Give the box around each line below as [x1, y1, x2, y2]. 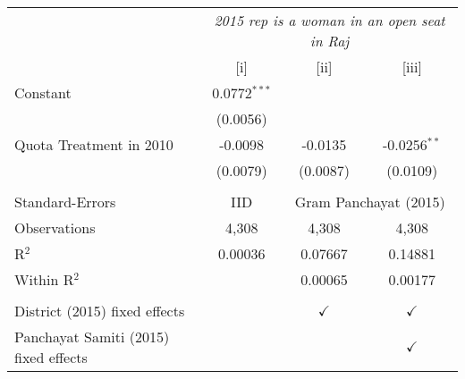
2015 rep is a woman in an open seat [214, 10, 445, 30]
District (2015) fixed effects [14, 300, 185, 321]
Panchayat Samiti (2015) [14, 326, 170, 347]
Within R [14, 269, 74, 290]
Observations [14, 217, 96, 238]
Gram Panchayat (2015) [294, 191, 445, 212]
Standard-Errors [14, 191, 116, 212]
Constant [14, 82, 72, 103]
